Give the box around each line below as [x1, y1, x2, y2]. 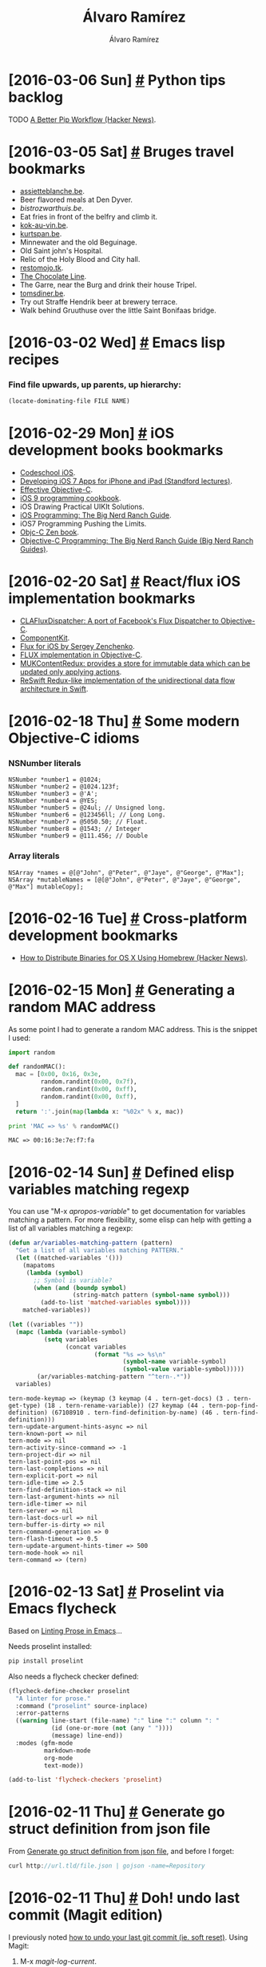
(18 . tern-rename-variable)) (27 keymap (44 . [43, 1401, 205, 1409]
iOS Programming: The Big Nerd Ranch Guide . [19, 510, 172, 520]
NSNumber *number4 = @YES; [8, 797, 98, 805]
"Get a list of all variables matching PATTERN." [15, 1247, 184, 1255]
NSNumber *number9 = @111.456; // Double [8, 832, 149, 840]
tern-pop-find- [208, 1401, 260, 1409]
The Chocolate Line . [19, 271, 87, 280]
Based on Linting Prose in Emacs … [8, 1626, 122, 1635]
